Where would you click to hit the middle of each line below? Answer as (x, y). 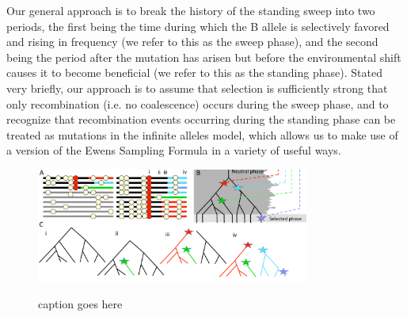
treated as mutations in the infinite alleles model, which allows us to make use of (202, 134)
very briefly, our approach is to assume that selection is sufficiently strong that (197, 88)
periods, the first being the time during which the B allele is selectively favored (198, 26)
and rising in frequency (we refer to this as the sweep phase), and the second (192, 42)
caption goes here (80, 303)
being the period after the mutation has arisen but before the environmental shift (204, 57)
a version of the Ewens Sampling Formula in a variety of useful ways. (174, 150)
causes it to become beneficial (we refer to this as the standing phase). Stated (194, 73)
